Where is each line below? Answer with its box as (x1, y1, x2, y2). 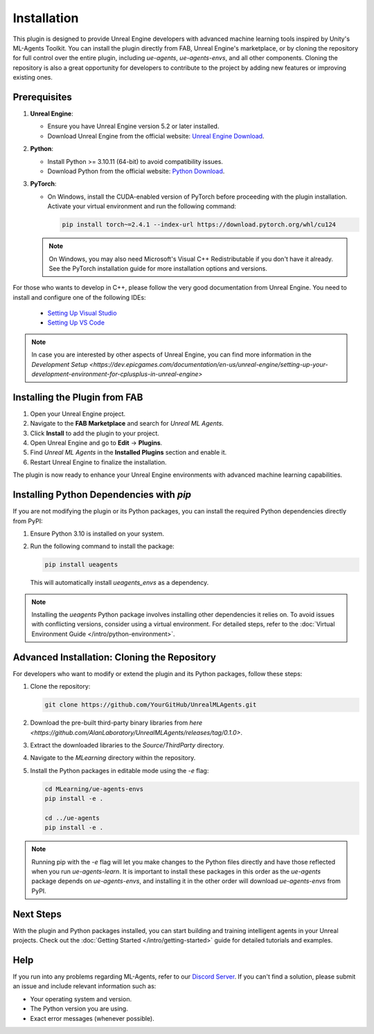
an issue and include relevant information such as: (12, 982, 157, 990)
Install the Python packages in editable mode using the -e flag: (30, 766, 209, 774)
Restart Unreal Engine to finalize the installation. (30, 457, 167, 466)
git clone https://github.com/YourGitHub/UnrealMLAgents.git (44, 701, 257, 709)
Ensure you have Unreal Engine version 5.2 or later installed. (47, 122, 220, 131)
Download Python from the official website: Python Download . (47, 167, 225, 175)
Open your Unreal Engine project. (30, 409, 126, 418)
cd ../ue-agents (44, 814, 100, 822)
